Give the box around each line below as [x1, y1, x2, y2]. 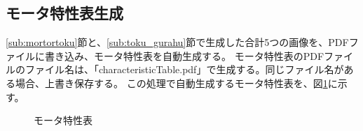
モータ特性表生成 [6, 2, 123, 24]
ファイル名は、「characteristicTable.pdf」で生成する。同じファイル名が [25, 62, 344, 77]
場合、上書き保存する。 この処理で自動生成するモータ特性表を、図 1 [15, 75, 328, 90]
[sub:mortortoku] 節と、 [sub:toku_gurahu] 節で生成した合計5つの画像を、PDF [6, 35, 349, 49]
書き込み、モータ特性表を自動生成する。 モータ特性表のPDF [44, 48, 324, 63]
